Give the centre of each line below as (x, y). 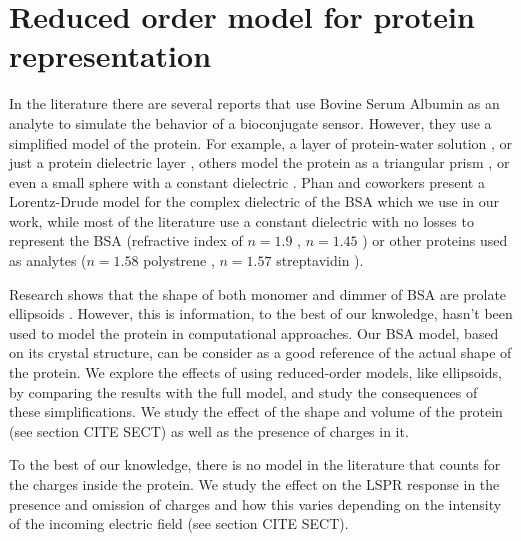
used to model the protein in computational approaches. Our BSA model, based (254, 332)
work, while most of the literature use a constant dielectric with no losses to (241, 220)
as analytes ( (48, 260)
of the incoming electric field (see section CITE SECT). (179, 523)
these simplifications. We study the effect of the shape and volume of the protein (256, 411)
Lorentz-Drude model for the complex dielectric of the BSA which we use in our (254, 201)
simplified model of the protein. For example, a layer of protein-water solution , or (261, 142)
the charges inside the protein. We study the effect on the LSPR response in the (254, 484)
